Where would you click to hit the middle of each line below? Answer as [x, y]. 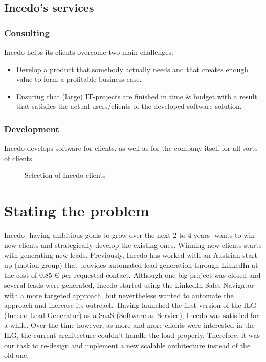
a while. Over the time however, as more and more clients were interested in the [129, 325]
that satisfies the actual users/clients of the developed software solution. [129, 106]
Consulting [27, 32]
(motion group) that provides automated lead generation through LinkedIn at [136, 265]
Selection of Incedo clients [65, 175]
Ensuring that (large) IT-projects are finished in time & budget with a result [137, 96]
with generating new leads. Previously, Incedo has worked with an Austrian [122, 255]
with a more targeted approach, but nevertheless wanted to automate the [119, 295]
